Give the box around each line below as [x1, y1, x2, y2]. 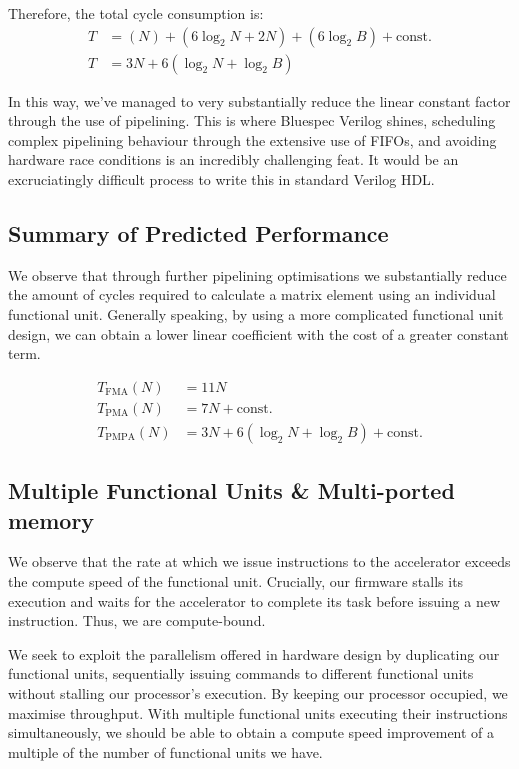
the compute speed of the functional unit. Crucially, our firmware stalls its [8, 571, 464, 592]
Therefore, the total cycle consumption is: [8, 3, 264, 23]
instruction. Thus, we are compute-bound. [8, 610, 266, 631]
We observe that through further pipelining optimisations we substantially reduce [8, 264, 507, 285]
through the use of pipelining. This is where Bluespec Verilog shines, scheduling [8, 110, 496, 131]
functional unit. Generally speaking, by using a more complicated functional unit [8, 304, 504, 325]
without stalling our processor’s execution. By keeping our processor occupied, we [8, 683, 508, 704]
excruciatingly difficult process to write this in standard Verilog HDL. [8, 169, 435, 190]
